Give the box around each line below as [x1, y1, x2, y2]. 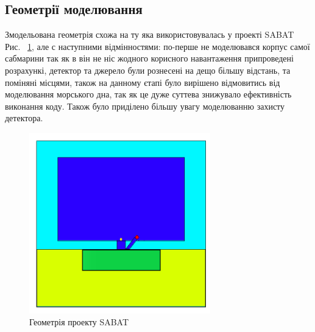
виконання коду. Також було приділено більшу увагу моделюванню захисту [5, 99, 285, 112]
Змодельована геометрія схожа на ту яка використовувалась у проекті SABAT [5, 28, 294, 41]
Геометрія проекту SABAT [29, 316, 129, 328]
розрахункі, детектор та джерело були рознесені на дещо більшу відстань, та [5, 63, 291, 76]
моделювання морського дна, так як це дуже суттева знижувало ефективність [5, 88, 292, 101]
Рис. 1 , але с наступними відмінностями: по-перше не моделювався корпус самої [5, 40, 310, 52]
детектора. [5, 111, 43, 124]
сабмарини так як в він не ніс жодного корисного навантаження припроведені [5, 52, 294, 65]
